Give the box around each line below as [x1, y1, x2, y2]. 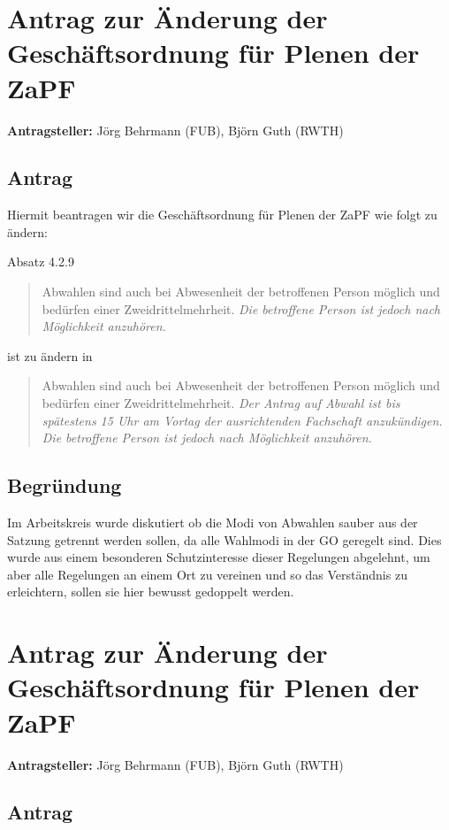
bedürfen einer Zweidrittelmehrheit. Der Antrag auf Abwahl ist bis [42, 394, 400, 412]
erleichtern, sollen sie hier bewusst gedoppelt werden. [7, 582, 294, 601]
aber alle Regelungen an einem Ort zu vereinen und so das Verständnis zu [7, 565, 407, 583]
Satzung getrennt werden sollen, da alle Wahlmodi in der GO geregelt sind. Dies [7, 530, 442, 549]
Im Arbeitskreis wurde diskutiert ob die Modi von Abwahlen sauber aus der [7, 513, 418, 532]
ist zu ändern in [7, 346, 93, 365]
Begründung [7, 472, 122, 499]
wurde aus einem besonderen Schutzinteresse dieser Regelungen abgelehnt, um [7, 548, 430, 566]
